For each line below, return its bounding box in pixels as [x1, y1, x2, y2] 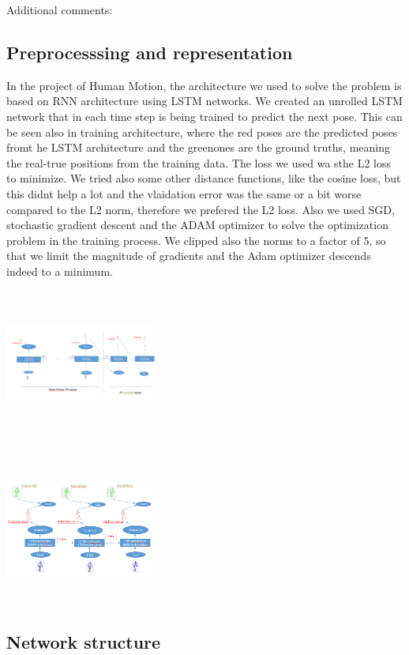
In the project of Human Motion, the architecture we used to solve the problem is [6, 77, 402, 93]
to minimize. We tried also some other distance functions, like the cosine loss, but [6, 170, 401, 186]
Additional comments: [6, 2, 113, 17]
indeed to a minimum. [6, 262, 113, 279]
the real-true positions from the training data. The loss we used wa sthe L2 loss [6, 154, 392, 171]
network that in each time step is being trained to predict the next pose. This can [6, 107, 403, 124]
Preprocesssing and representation [6, 40, 293, 64]
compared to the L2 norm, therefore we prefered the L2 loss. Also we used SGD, [6, 201, 395, 217]
